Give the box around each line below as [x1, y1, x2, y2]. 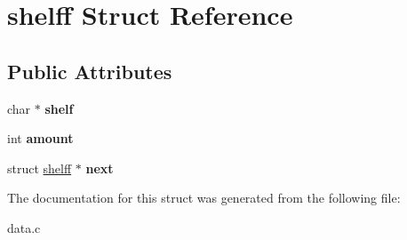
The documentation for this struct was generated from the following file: [7, 188, 401, 207]
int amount [7, 129, 74, 148]
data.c [7, 218, 41, 236]
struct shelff [7, 158, 72, 177]
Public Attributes [7, 57, 172, 84]
